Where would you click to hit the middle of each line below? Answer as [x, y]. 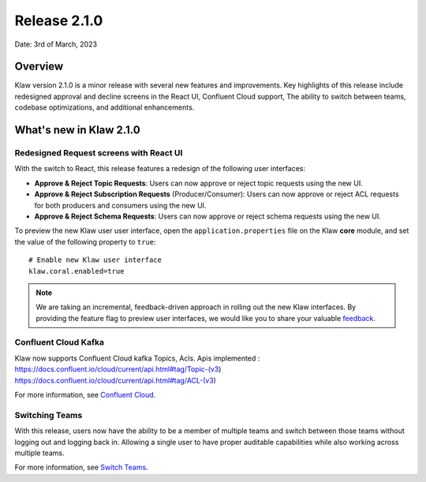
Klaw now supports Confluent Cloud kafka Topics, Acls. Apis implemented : [137, 358]
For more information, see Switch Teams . [82, 467]
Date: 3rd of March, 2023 [56, 44]
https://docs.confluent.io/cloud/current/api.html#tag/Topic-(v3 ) [118, 369]
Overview [39, 67]
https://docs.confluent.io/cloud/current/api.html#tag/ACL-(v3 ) [116, 380]
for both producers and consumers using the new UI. [120, 205]
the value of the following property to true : [86, 241]
